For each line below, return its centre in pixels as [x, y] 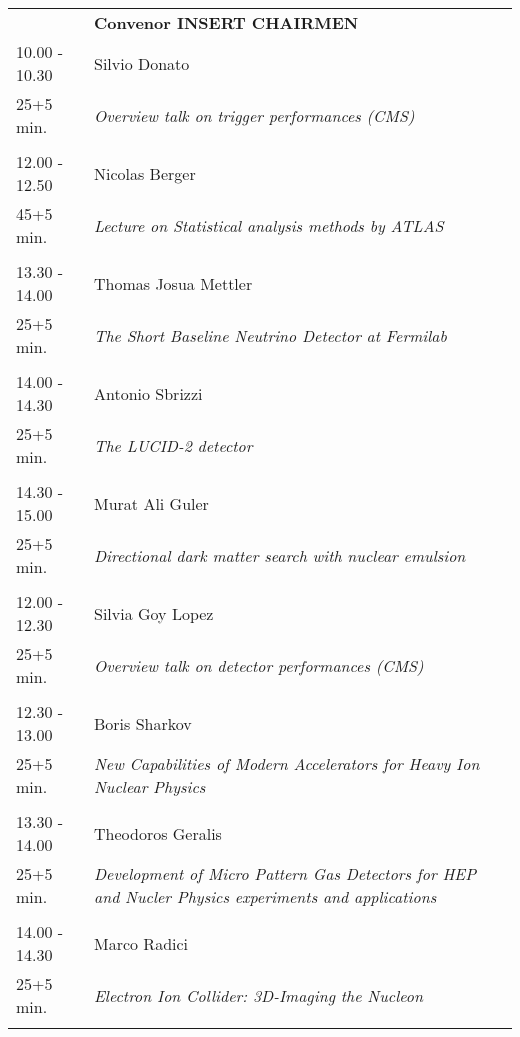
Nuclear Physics [149, 786]
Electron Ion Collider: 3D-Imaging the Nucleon [258, 995]
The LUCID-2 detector [173, 445]
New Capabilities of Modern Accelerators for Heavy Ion [286, 763]
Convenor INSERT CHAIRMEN [226, 22]
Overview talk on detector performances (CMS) [258, 665]
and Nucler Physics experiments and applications [265, 896]
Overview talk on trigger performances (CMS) [254, 115]
